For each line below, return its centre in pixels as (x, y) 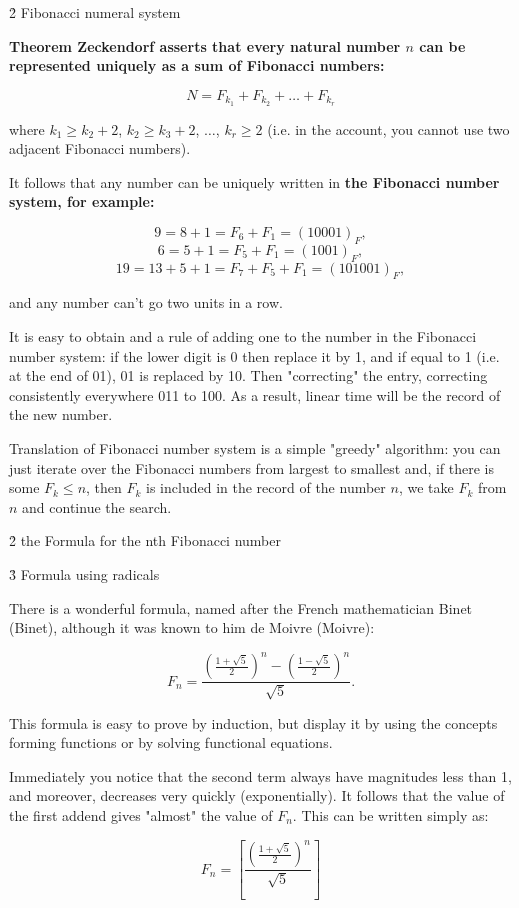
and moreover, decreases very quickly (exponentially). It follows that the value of (257, 795)
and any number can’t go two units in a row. (146, 302)
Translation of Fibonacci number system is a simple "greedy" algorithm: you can (255, 447)
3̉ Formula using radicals (84, 573)
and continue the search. (97, 506)
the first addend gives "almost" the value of (141, 815)
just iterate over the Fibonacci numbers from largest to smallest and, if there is (252, 467)
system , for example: (82, 201)
